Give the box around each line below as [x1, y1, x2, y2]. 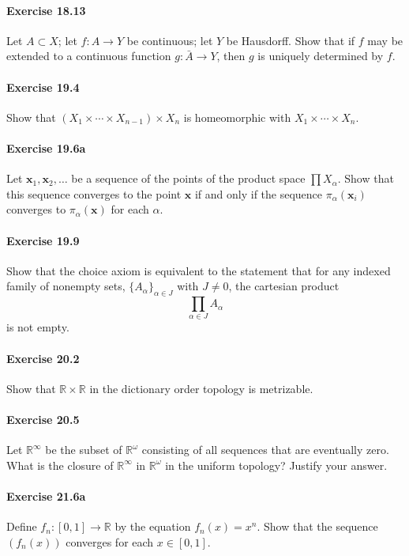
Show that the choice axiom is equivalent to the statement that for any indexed [6, 262, 391, 278]
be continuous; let [126, 32, 213, 48]
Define [6, 518, 37, 535]
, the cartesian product [228, 278, 340, 294]
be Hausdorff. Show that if [226, 32, 355, 48]
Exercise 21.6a [6, 488, 86, 505]
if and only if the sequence [194, 185, 323, 202]
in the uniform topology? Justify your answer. [165, 456, 388, 473]
